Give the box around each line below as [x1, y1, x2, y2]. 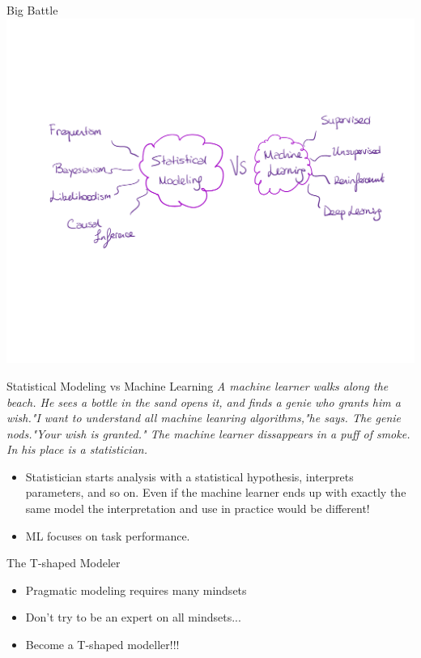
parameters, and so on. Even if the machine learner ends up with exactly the [25, 484, 406, 501]
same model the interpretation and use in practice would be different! [25, 500, 370, 517]
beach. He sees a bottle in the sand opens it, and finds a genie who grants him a [6, 393, 401, 410]
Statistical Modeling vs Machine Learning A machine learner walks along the [6, 377, 389, 394]
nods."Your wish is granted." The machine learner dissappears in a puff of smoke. [6, 425, 410, 442]
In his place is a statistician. [6, 441, 147, 458]
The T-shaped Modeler [6, 554, 121, 571]
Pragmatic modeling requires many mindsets [25, 581, 247, 598]
